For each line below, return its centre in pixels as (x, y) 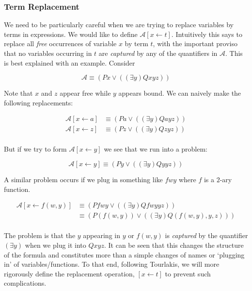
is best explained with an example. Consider (70, 62)
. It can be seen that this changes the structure (174, 245)
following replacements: (39, 102)
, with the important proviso (195, 43)
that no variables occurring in (48, 53)
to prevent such (188, 273)
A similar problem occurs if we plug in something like (83, 180)
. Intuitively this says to (207, 34)
